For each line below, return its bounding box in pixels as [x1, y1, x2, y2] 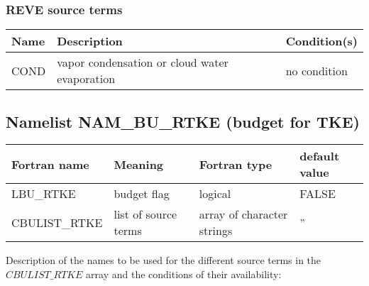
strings [199, 222, 233, 239]
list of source [114, 206, 177, 223]
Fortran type [199, 155, 272, 172]
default [299, 148, 340, 165]
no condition [285, 62, 348, 79]
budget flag [114, 185, 170, 202]
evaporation [57, 70, 116, 87]
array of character [199, 206, 288, 223]
